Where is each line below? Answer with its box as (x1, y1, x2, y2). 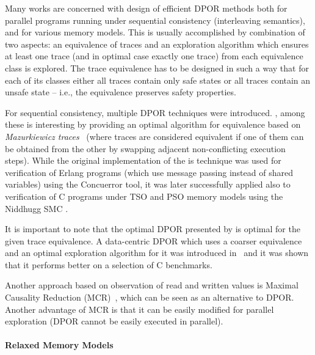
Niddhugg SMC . (5, 202, 68, 214)
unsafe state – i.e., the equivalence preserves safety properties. (5, 86, 236, 98)
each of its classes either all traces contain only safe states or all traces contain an (5, 73, 311, 86)
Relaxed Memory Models (5, 339, 114, 351)
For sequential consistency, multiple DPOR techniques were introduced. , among (5, 106, 305, 119)
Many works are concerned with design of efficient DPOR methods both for (5, 2, 288, 14)
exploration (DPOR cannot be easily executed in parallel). (5, 315, 223, 328)
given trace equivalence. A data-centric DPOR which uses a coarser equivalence (5, 234, 302, 247)
